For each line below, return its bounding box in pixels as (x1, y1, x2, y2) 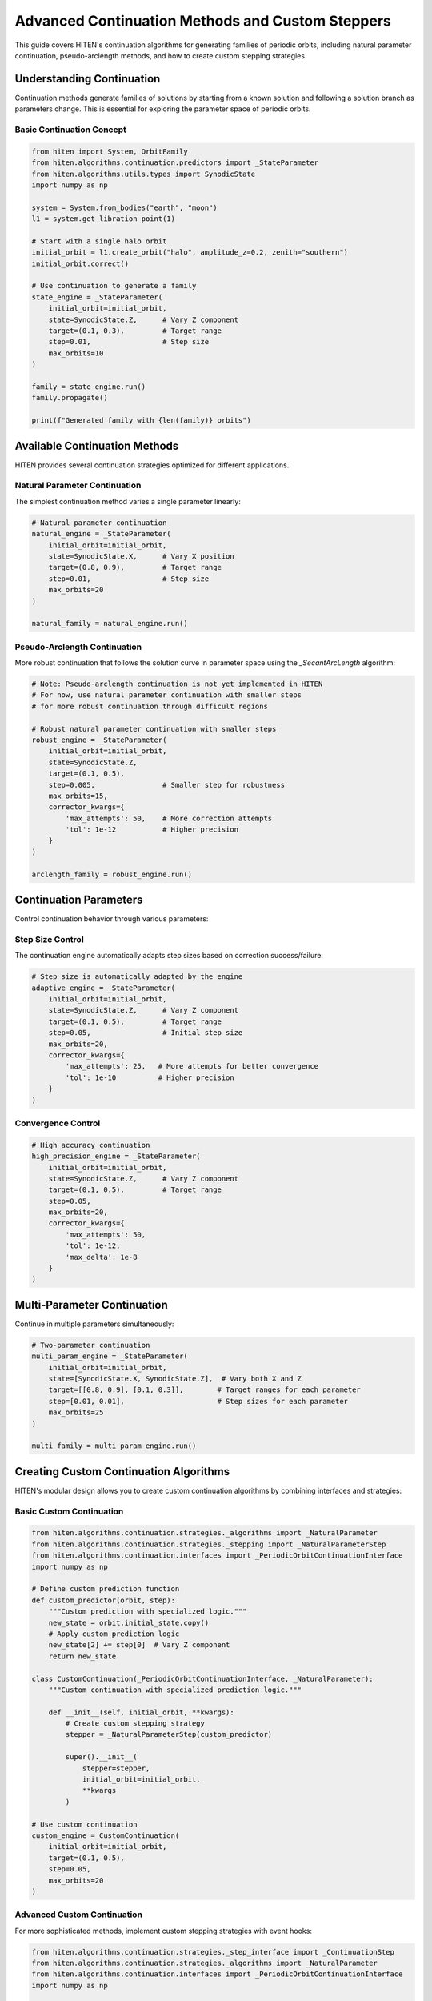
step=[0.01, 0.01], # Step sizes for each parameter (48, 1397, 348, 1406)
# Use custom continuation (31, 1819, 138, 1829)
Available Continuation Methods (14, 439, 179, 452)
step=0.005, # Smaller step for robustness (48, 780, 286, 789)
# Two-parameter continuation (31, 1341, 150, 1349)
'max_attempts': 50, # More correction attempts (65, 813, 273, 823)
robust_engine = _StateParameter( (31, 735, 167, 744)
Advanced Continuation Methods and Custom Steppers (14, 12, 392, 30)
